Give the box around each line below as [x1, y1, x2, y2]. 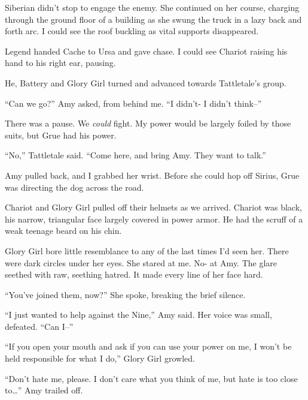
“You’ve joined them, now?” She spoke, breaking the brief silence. [5, 288, 246, 300]
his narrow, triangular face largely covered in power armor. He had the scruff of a [5, 212, 303, 225]
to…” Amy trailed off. [5, 384, 83, 396]
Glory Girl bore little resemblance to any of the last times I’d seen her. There [5, 244, 289, 257]
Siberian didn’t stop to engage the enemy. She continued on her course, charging [5, 1, 300, 13]
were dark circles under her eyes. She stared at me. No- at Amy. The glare [5, 256, 277, 269]
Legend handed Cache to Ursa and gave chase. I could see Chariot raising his [5, 44, 288, 57]
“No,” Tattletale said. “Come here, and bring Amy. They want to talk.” [5, 149, 266, 161]
